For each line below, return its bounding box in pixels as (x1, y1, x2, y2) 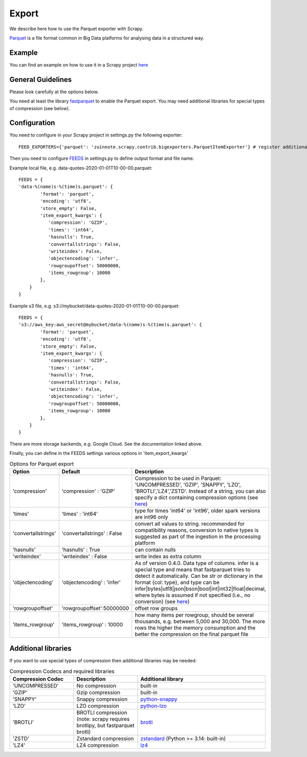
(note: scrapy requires (76, 716, 130, 723)
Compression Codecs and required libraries (9, 667, 115, 675)
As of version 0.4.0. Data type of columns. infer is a (135, 559, 258, 566)
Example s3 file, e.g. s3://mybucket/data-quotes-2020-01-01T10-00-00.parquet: (9, 303, 180, 309)
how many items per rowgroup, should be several (135, 611, 254, 618)
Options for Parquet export (9, 460, 74, 467)
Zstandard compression (76, 735, 134, 742)
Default (61, 468, 80, 475)
